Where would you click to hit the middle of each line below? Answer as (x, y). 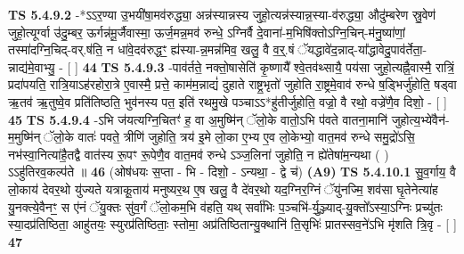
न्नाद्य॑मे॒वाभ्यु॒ (32, 66)
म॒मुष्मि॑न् (24, 137)
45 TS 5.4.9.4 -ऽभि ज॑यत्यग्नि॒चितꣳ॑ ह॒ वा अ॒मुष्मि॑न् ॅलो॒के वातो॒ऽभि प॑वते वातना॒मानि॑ (198, 119)
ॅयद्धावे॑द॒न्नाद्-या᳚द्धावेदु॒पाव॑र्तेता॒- (361, 49)
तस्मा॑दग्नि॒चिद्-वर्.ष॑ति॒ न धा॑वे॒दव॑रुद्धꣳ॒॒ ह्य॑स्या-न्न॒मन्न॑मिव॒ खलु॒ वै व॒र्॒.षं (151, 49)
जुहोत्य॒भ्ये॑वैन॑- (420, 119)
